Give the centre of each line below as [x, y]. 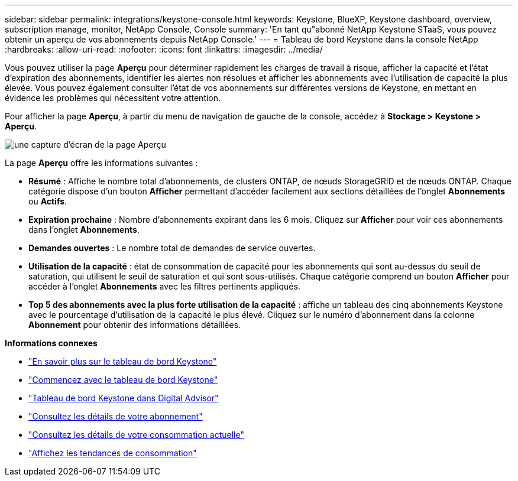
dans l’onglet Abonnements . [84, 230]
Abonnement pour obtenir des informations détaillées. [135, 325]
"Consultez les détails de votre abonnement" [116, 416]
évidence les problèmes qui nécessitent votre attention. [113, 98]
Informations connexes [51, 343]
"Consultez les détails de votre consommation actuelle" [136, 435]
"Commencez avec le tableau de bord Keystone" [123, 380]
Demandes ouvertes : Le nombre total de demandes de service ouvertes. [172, 248]
